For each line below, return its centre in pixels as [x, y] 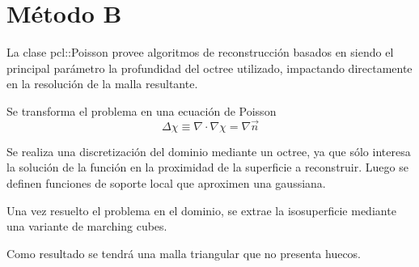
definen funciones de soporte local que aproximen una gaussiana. [166, 182]
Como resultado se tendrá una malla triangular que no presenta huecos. [184, 253]
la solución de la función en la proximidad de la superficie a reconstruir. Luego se [207, 167]
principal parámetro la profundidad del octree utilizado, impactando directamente [209, 68]
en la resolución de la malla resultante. [102, 84]
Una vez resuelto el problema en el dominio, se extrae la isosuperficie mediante [201, 210]
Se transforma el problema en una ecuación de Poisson [142, 110]
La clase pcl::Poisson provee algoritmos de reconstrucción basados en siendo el [200, 52]
